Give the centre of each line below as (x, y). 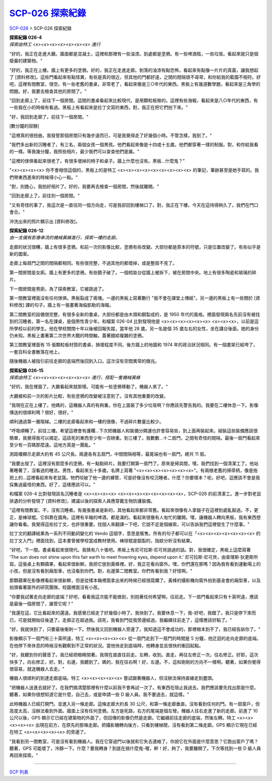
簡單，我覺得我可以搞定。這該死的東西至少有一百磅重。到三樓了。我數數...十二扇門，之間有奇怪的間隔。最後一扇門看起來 (135, 438)
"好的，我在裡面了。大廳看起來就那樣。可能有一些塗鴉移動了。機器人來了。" (89, 387)
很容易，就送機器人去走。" (37, 669)
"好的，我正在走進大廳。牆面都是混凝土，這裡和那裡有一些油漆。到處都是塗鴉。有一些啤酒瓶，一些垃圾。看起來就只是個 (134, 53)
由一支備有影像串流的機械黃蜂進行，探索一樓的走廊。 (64, 237)
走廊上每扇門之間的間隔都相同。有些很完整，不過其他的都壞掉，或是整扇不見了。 (93, 263)
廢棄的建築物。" (26, 61)
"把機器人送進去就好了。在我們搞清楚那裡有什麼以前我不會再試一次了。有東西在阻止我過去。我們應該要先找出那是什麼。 (134, 687)
